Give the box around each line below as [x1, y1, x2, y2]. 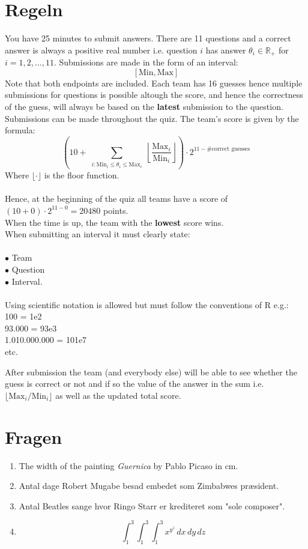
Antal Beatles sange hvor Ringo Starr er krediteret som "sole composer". [19, 499, 285, 512]
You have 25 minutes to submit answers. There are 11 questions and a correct [5, 32, 291, 44]
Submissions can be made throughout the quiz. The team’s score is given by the [5, 112, 299, 124]
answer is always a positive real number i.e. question [5, 43, 198, 56]
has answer [205, 43, 246, 56]
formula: [5, 124, 35, 136]
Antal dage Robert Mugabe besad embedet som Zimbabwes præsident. [19, 479, 279, 492]
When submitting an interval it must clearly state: [5, 228, 190, 240]
